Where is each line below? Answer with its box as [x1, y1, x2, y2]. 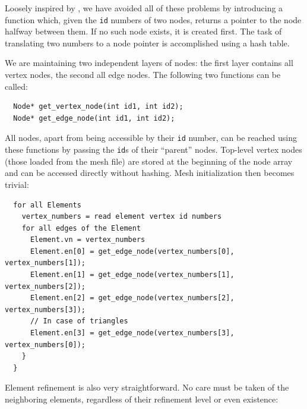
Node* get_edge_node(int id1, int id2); [13, 114, 175, 122]
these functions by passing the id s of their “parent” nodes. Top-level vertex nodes [5, 143, 302, 156]
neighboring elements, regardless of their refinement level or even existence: [5, 393, 278, 405]
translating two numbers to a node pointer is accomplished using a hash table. [5, 36, 290, 49]
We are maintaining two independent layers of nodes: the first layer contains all [5, 56, 293, 69]
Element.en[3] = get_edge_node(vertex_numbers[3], [30, 329, 235, 338]
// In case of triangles [30, 317, 128, 326]
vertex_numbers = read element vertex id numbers [21, 212, 222, 221]
